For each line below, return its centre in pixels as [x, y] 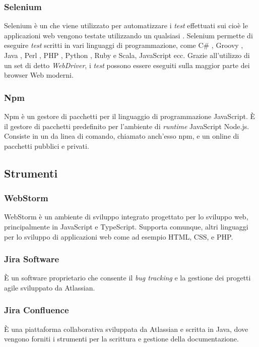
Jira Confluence [37, 310]
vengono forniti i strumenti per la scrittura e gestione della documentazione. [121, 339]
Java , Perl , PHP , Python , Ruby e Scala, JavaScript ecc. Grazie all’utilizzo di [127, 55]
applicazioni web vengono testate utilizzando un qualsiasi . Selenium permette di [128, 35]
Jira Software [32, 259]
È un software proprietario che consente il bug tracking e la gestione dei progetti [127, 278]
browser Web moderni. [39, 75]
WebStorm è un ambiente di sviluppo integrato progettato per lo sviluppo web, [126, 217]
